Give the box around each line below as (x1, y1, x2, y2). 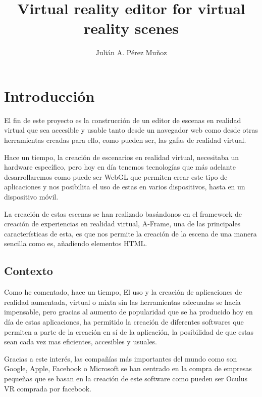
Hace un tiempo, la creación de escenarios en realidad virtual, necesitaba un (4, 151, 239, 162)
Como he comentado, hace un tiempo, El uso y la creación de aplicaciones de (4, 287, 242, 297)
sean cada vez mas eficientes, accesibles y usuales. (4, 336, 158, 347)
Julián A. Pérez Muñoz (95, 47, 167, 58)
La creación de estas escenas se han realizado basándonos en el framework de (4, 208, 242, 219)
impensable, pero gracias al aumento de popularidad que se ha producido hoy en (4, 306, 253, 317)
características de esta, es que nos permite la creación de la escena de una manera (4, 228, 257, 239)
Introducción (4, 85, 95, 106)
